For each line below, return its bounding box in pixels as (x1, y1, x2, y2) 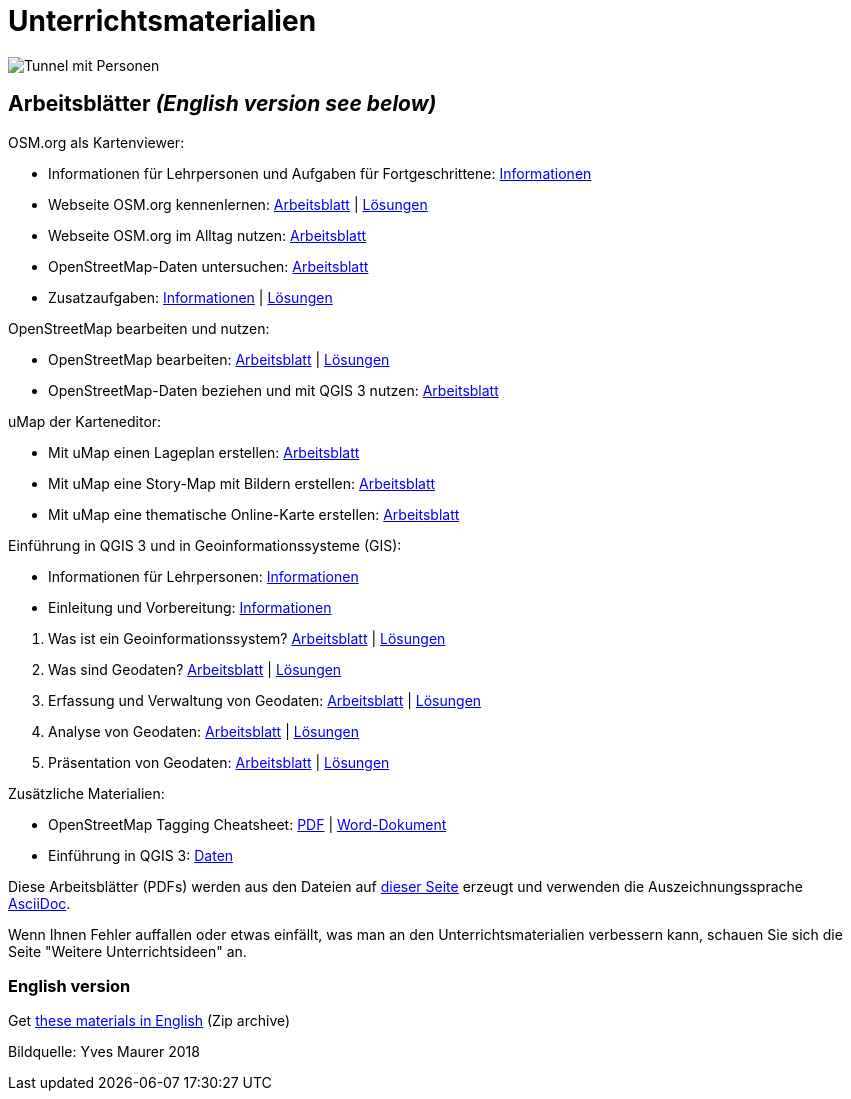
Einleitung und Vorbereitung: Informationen (48, 598, 332, 616)
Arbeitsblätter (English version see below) (8, 91, 437, 117)
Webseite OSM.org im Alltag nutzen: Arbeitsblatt (48, 226, 367, 244)
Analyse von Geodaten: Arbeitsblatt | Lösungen (48, 722, 359, 740)
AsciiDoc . (8, 894, 71, 912)
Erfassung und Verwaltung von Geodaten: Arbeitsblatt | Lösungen (48, 691, 482, 709)
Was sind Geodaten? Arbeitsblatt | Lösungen (48, 660, 342, 678)
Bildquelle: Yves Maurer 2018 (8, 1043, 200, 1061)
